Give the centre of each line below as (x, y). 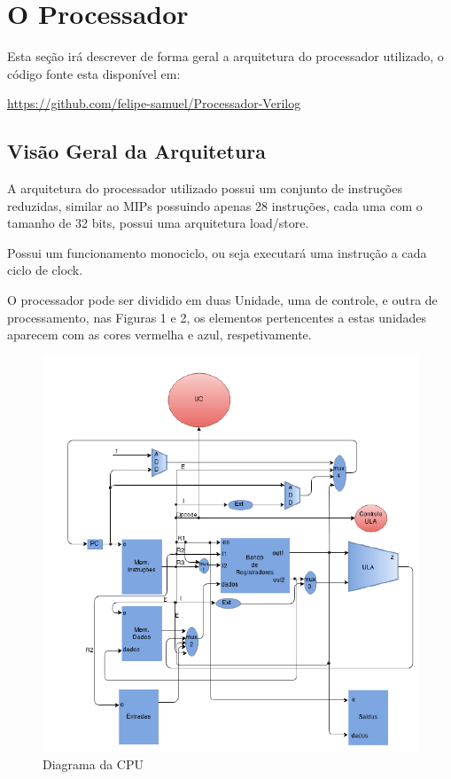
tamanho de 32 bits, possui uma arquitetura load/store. (158, 223)
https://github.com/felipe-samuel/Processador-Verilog (154, 103)
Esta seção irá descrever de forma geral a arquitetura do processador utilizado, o (225, 56)
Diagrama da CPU (93, 764)
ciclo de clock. (45, 270)
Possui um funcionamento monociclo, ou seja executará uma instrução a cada (217, 252)
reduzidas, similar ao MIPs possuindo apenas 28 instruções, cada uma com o (215, 205)
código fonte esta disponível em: (94, 73)
